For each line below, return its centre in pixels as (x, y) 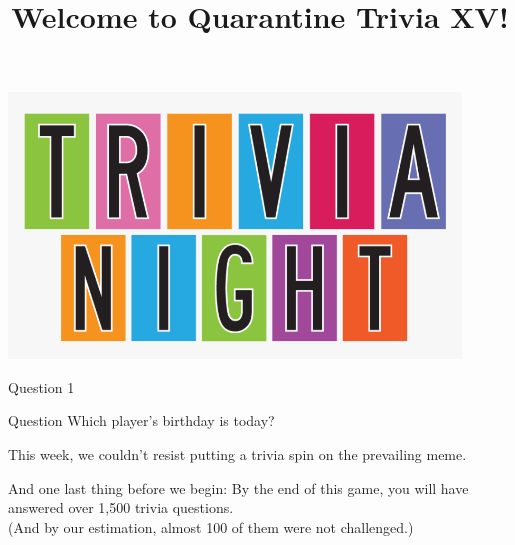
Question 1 (41, 386)
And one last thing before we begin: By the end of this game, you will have (238, 487)
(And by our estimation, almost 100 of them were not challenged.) (211, 526)
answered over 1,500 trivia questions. (121, 507)
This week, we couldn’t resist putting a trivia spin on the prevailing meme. (237, 454)
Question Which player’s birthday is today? (141, 420)
